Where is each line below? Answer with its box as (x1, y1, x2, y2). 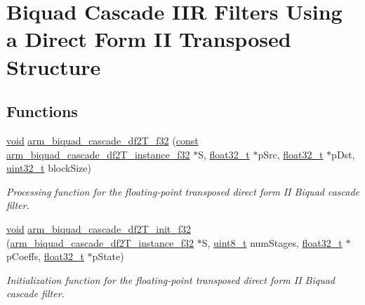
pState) (92, 249, 124, 264)
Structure (6, 52, 101, 81)
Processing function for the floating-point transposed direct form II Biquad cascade (6, 184, 360, 198)
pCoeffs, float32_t (6, 249, 84, 264)
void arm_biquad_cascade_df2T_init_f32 (6, 221, 192, 236)
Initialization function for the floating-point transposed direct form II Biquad (6, 272, 335, 287)
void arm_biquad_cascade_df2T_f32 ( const (6, 133, 199, 147)
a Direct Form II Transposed (6, 25, 291, 53)
